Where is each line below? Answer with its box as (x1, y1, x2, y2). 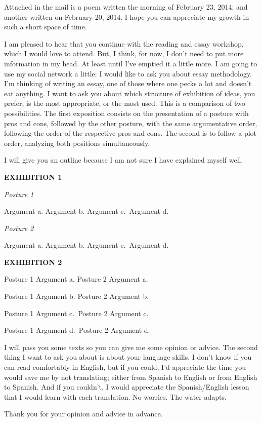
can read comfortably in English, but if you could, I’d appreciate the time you (4, 362, 246, 372)
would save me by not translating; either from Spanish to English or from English (4, 371, 257, 382)
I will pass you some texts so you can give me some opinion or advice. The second (4, 341, 258, 352)
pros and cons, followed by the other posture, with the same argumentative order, (4, 118, 257, 128)
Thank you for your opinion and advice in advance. (4, 408, 163, 419)
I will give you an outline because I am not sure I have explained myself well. (4, 155, 243, 165)
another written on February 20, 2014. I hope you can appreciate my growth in (4, 11, 249, 22)
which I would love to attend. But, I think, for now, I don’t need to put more (4, 48, 244, 59)
